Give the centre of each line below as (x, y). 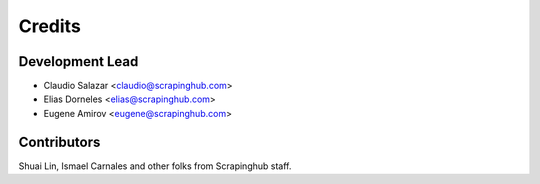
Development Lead (78, 61)
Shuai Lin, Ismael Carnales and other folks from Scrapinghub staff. (155, 166)
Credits (50, 26)
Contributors (59, 141)
